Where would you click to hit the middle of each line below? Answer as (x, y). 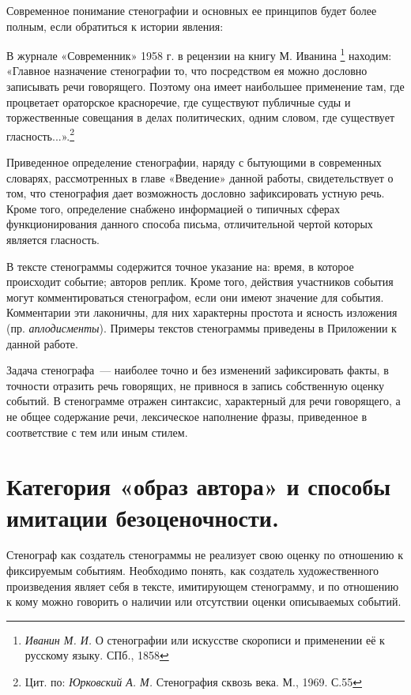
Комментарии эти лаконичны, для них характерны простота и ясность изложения (202, 312)
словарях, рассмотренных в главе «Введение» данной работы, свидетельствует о (200, 177)
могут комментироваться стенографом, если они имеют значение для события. (195, 297)
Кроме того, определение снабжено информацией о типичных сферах (173, 208)
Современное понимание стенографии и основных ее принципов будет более (192, 10)
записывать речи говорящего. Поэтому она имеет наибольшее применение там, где (205, 86)
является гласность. (53, 240)
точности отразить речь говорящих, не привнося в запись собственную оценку (196, 385)
